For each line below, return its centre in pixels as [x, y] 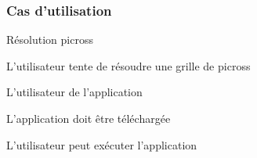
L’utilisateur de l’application [74, 92]
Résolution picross [50, 39]
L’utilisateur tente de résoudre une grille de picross [128, 65]
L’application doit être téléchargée [89, 118]
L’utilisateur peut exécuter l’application [102, 144]
